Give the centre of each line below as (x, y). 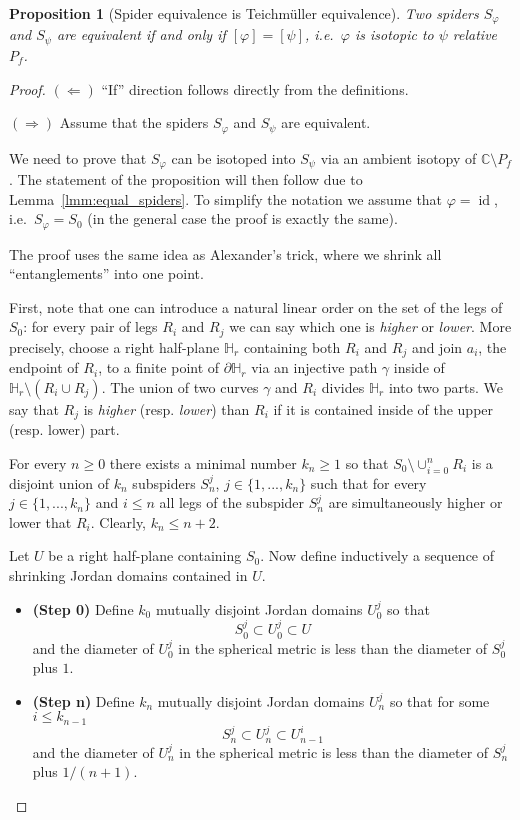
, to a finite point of (159, 367)
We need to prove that (78, 157)
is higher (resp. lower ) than (166, 408)
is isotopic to (394, 34)
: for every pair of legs (90, 326)
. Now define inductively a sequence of (377, 555)
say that (34, 408)
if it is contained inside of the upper (383, 408)
